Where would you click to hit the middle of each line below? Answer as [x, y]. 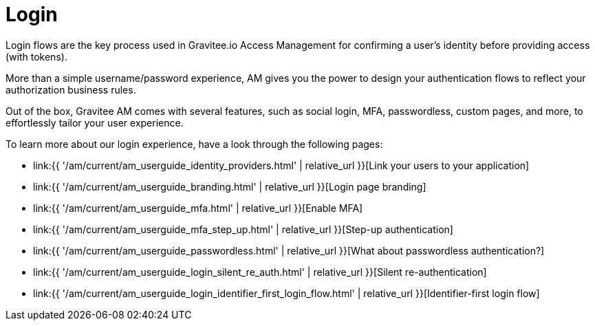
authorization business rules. [71, 89]
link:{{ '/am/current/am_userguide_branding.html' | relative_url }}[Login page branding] [230, 186]
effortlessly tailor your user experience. [95, 122]
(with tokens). [36, 56]
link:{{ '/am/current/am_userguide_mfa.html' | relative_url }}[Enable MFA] [198, 208]
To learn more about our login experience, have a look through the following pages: [194, 144]
